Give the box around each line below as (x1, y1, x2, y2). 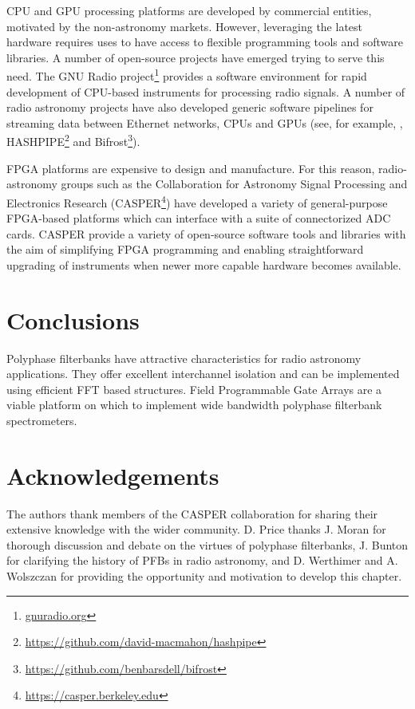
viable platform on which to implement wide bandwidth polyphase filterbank (6, 396, 382, 413)
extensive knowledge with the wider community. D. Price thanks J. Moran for (6, 521, 386, 538)
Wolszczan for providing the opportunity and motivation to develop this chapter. (6, 568, 402, 585)
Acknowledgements (6, 459, 219, 491)
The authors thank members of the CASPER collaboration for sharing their (6, 505, 378, 522)
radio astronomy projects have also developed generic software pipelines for (6, 99, 373, 116)
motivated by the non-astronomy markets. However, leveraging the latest (6, 18, 363, 34)
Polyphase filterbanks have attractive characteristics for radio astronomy (6, 349, 362, 366)
